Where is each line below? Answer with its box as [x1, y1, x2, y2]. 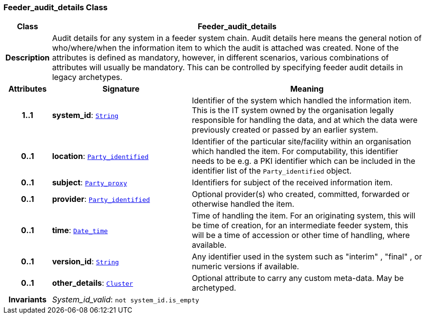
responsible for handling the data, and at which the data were [192, 115, 418, 125]
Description [5, 53, 50, 63]
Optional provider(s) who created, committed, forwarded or [192, 189, 410, 199]
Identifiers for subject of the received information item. [192, 178, 393, 188]
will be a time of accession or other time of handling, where [192, 230, 410, 240]
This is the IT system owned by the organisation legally [192, 105, 394, 116]
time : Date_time [52, 225, 108, 236]
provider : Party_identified [52, 194, 150, 204]
